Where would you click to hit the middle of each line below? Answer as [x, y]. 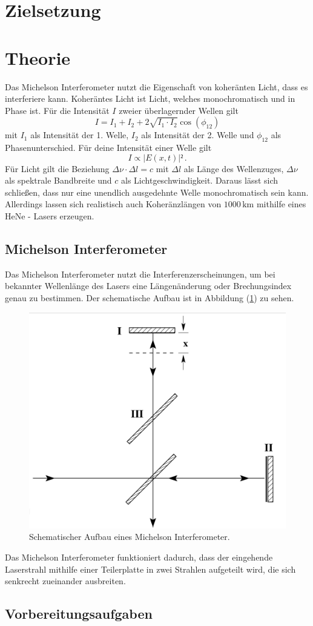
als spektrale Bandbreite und [58, 180]
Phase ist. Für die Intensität [57, 110]
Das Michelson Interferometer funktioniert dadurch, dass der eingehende [139, 557]
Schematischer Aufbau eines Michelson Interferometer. [130, 537]
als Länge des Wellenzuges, [234, 168]
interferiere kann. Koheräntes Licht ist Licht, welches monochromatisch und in [150, 98]
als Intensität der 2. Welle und [198, 135]
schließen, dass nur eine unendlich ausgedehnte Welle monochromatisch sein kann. [157, 192]
